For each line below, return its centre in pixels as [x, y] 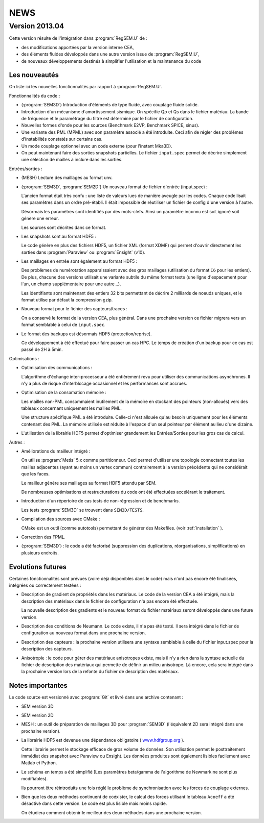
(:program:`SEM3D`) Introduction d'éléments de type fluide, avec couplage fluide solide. [110, 105]
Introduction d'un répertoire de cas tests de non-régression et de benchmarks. [101, 501]
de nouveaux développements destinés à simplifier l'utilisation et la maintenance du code [111, 61]
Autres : [17, 442]
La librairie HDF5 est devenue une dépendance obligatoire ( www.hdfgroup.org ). [103, 740]
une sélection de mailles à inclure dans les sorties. [72, 160]
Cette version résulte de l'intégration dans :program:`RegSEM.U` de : [78, 38]
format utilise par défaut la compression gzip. [67, 300]
